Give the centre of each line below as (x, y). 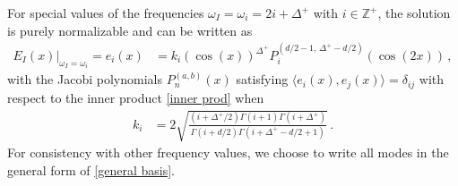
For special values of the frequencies (106, 13)
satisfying (262, 79)
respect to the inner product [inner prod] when (136, 97)
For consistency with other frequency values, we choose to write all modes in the (228, 152)
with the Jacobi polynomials (85, 79)
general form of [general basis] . (91, 169)
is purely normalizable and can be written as (130, 30)
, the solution (414, 13)
